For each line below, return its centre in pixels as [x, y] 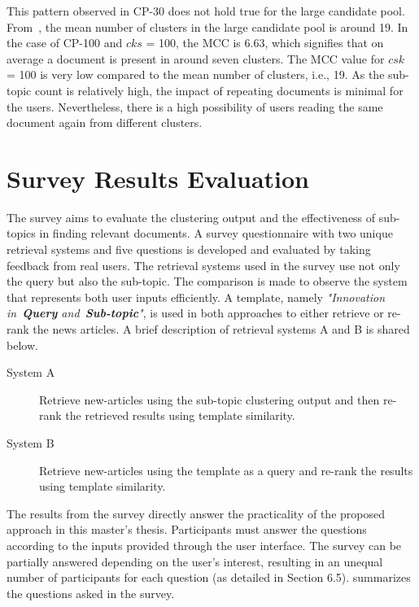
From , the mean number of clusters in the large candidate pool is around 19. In [207, 26]
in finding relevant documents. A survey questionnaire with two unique [216, 233]
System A [31, 372]
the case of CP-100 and [65, 43]
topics [21, 233]
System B [31, 443]
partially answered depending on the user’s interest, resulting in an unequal [195, 561]
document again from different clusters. [105, 122]
